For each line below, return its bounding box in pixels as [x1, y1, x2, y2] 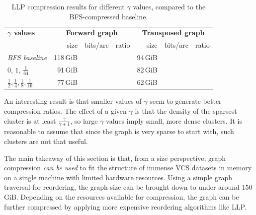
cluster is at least [4, 115, 56, 126]
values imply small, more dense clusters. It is [106, 115, 242, 126]
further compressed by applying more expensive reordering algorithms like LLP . [4, 201, 247, 212]
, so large [70, 115, 98, 126]
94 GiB [137, 52, 158, 63]
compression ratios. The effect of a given [4, 105, 127, 116]
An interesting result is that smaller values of [4, 96, 142, 106]
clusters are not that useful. [4, 136, 88, 146]
